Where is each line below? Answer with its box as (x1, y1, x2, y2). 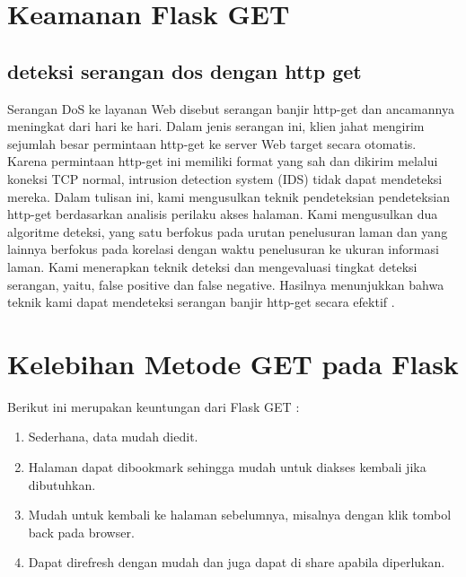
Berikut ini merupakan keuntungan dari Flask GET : (7, 397, 300, 415)
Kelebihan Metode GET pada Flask (7, 345, 459, 381)
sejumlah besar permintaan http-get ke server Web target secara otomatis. (7, 134, 417, 153)
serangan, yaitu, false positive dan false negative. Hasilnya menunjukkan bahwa (7, 275, 444, 293)
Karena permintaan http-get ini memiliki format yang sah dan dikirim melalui (7, 152, 438, 170)
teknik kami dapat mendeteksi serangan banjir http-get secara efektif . (7, 293, 395, 311)
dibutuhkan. (28, 475, 96, 494)
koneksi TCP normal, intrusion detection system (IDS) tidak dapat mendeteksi (7, 169, 443, 188)
